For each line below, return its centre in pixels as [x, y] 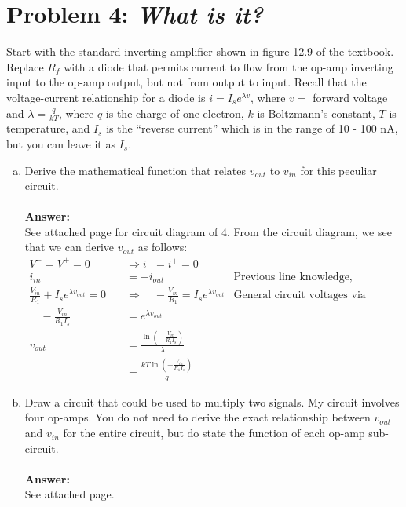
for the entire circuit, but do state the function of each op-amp [214, 433]
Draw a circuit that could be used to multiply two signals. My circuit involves [212, 401]
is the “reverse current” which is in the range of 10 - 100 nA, [252, 128]
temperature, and [48, 128]
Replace [25, 66]
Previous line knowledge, [293, 277]
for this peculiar [338, 170]
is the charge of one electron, [175, 113]
